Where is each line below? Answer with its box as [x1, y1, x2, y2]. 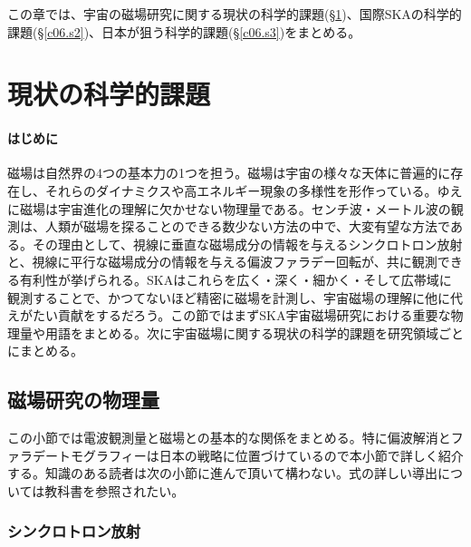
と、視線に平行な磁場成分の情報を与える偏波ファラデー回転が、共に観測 [7, 252, 437, 271]
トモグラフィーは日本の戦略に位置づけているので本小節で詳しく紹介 [57, 445, 464, 464]
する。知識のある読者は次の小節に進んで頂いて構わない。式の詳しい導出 [7, 464, 437, 483]
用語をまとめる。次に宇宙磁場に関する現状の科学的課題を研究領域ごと [44, 323, 464, 342]
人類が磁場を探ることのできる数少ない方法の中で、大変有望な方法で [44, 217, 450, 236]
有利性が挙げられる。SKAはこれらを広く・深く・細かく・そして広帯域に [19, 269, 452, 288]
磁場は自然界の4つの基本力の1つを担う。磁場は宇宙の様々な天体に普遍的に [7, 163, 451, 182]
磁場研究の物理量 [7, 386, 159, 414]
